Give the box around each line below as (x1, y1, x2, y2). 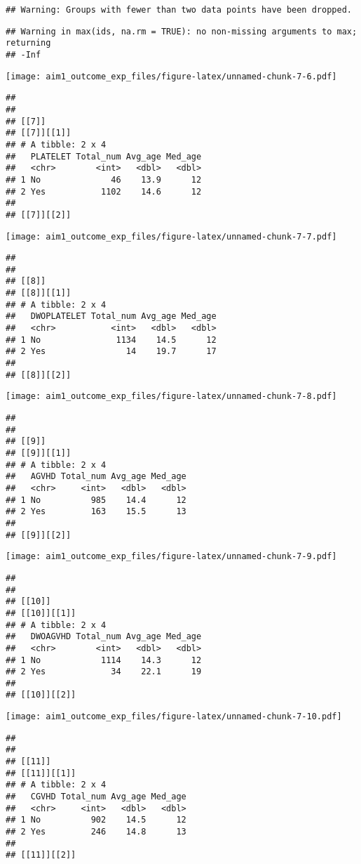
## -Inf (6, 49, 41, 60)
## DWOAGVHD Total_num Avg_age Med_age (6, 631, 202, 642)
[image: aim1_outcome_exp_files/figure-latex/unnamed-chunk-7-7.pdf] (6, 231, 337, 242)
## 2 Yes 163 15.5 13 (6, 506, 186, 517)
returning (6, 38, 51, 48)
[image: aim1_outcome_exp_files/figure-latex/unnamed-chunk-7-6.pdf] (6, 71, 337, 81)
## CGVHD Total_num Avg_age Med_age (6, 792, 186, 802)
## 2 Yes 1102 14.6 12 (6, 186, 202, 197)
